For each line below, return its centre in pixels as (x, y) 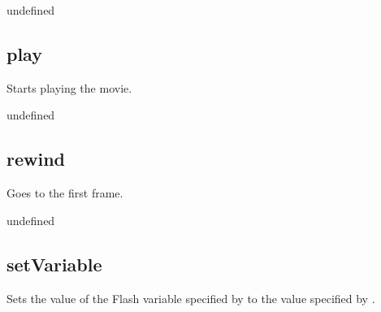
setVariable (54, 264)
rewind (36, 159)
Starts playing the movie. (69, 87)
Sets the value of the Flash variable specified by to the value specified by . (191, 298)
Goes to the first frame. (65, 193)
